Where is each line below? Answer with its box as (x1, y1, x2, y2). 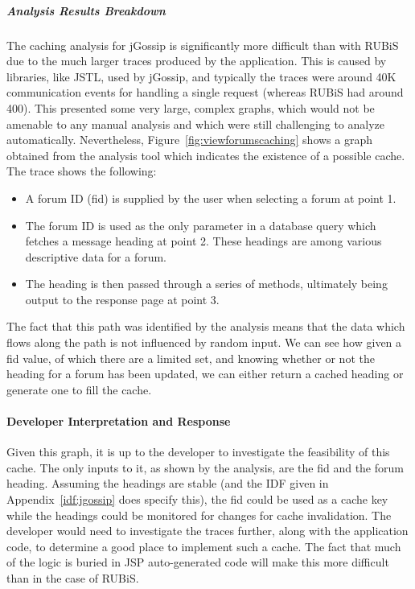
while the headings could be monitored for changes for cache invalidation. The (6, 506, 392, 523)
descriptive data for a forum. (25, 248, 167, 265)
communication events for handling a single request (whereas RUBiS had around (6, 84, 404, 101)
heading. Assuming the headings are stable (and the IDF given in (6, 475, 329, 492)
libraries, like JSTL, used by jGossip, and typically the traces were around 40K (6, 68, 397, 84)
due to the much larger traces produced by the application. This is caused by (6, 52, 387, 69)
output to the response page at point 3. (25, 290, 220, 307)
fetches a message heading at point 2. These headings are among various (25, 233, 382, 249)
